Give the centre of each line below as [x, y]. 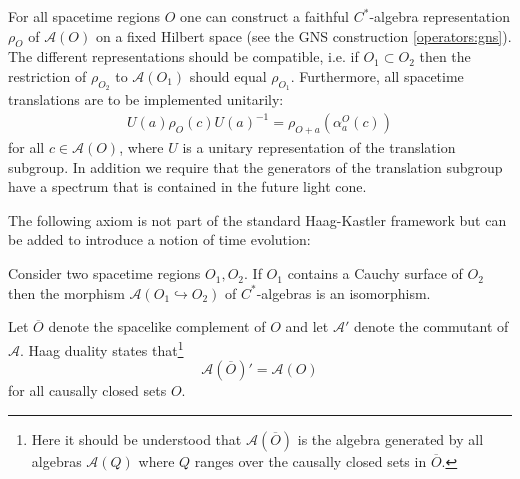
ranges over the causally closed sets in [310, 460]
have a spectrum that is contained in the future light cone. [187, 186]
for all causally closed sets [87, 390]
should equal [228, 75]
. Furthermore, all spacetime [377, 75]
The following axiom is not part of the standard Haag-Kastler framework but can [257, 219]
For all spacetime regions [84, 16]
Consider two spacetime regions [104, 273]
